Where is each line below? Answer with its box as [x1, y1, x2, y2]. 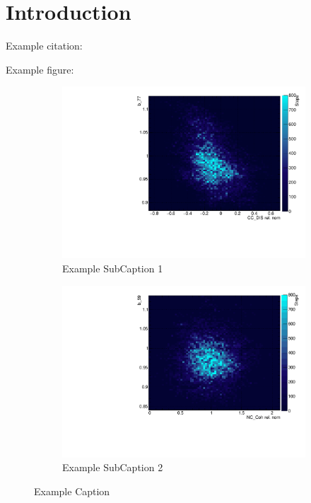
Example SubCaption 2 [62, 460, 163, 475]
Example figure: [6, 62, 74, 76]
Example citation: [6, 38, 83, 53]
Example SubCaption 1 [62, 261, 163, 276]
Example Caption [34, 483, 110, 498]
